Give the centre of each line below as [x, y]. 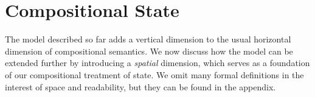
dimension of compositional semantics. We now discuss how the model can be [149, 51]
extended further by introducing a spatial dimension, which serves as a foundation [157, 63]
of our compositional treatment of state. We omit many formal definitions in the [154, 74]
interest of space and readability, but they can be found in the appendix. [140, 86]
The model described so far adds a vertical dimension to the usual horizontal [148, 39]
